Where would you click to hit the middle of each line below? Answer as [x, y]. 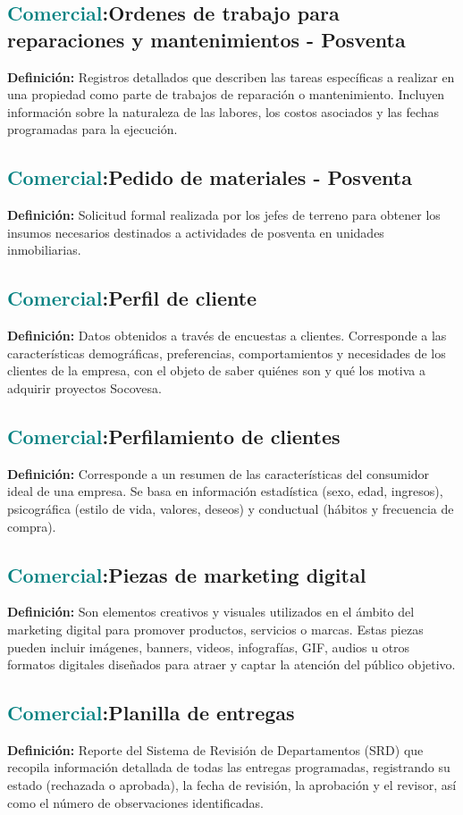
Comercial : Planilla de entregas [151, 713]
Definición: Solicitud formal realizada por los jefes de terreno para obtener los [224, 215]
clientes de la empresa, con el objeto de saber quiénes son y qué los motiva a [216, 370]
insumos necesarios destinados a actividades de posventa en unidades [196, 232]
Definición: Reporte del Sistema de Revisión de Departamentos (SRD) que [215, 749]
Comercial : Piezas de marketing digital [187, 574]
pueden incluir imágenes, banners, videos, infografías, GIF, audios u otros [209, 647]
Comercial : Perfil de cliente [132, 298]
